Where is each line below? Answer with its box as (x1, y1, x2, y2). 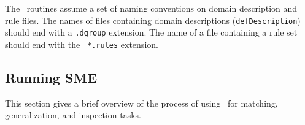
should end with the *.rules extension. (5, 37, 158, 50)
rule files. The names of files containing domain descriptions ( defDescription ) (5, 13, 301, 26)
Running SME (5, 67, 98, 86)
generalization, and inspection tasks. (5, 108, 141, 121)
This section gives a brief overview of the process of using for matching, (5, 96, 278, 109)
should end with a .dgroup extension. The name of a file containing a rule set (5, 26, 298, 39)
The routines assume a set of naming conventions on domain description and (5, 2, 298, 14)
